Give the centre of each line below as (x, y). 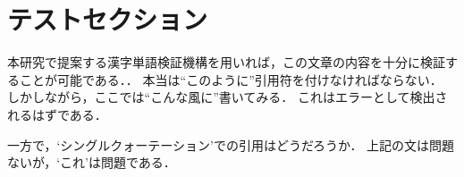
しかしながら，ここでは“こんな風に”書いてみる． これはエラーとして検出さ (228, 97)
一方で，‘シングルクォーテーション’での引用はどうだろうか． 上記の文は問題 (231, 144)
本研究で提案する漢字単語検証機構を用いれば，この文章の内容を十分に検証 (226, 62)
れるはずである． (57, 114)
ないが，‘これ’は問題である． (92, 162)
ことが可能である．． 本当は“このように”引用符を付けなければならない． (231, 79)
